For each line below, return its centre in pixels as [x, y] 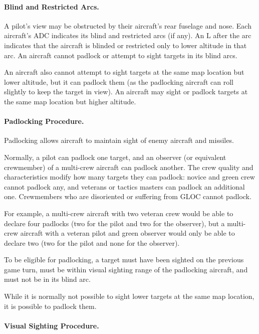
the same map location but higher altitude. [70, 101]
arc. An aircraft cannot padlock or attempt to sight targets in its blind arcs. [121, 55]
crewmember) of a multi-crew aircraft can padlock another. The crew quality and [129, 167]
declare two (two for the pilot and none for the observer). [92, 242]
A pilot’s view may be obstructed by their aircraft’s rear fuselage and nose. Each [128, 25]
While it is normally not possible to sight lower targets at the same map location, [129, 296]
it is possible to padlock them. [50, 306]
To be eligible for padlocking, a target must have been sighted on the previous [124, 260]
